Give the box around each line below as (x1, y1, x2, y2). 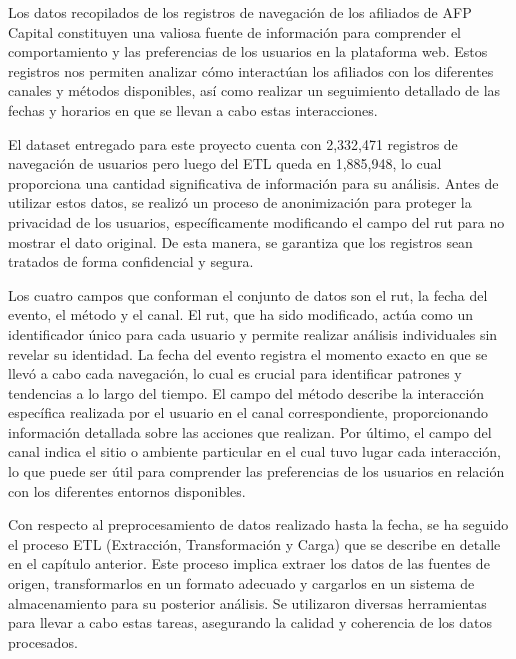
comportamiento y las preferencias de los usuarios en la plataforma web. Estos (8, 41, 488, 62)
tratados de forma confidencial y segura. (8, 251, 254, 272)
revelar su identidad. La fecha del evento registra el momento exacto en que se (8, 343, 488, 364)
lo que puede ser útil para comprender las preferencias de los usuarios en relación (8, 461, 505, 482)
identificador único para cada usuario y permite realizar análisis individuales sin (8, 323, 498, 344)
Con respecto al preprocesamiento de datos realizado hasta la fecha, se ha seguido (8, 514, 509, 535)
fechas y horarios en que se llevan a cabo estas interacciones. (8, 99, 378, 120)
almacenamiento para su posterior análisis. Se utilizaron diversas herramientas (8, 592, 487, 613)
